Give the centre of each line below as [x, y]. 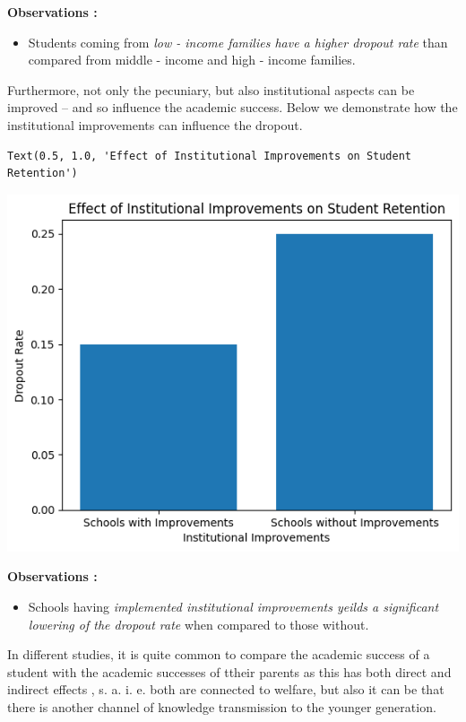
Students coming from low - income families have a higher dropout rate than [238, 42]
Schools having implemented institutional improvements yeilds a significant [233, 607]
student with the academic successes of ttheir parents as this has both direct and [229, 671]
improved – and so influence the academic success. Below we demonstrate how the [233, 107]
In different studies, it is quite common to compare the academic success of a [219, 654]
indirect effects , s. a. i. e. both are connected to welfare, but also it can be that [226, 689]
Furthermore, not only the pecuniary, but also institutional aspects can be [211, 89]
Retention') [43, 174]
